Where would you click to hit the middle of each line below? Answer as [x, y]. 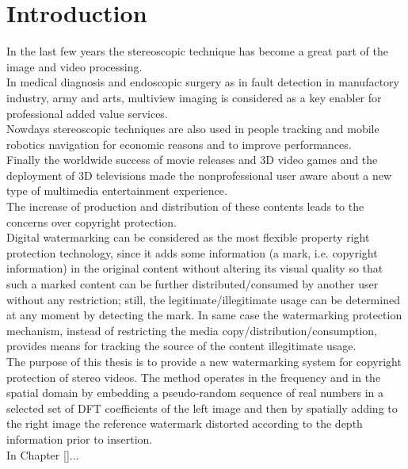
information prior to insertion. [80, 438]
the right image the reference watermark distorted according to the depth [185, 423]
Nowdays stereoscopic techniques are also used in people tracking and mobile [193, 129]
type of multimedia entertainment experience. [117, 191]
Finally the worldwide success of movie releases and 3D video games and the [192, 160]
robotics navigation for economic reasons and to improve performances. [179, 144]
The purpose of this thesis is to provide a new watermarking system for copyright [204, 361]
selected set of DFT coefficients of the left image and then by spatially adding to [202, 408]
